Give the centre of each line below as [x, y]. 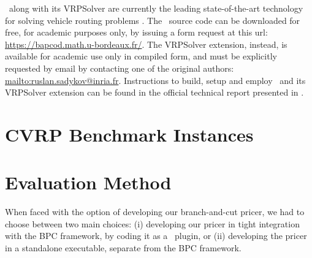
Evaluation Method [88, 182]
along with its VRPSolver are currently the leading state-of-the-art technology [156, 8]
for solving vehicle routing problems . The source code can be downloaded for [153, 20]
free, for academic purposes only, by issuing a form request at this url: [136, 32]
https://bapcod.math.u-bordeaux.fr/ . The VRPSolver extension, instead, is [146, 44]
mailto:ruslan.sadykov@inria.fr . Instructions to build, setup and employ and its [155, 80]
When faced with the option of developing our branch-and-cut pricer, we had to [155, 212]
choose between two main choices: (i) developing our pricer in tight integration [152, 223]
